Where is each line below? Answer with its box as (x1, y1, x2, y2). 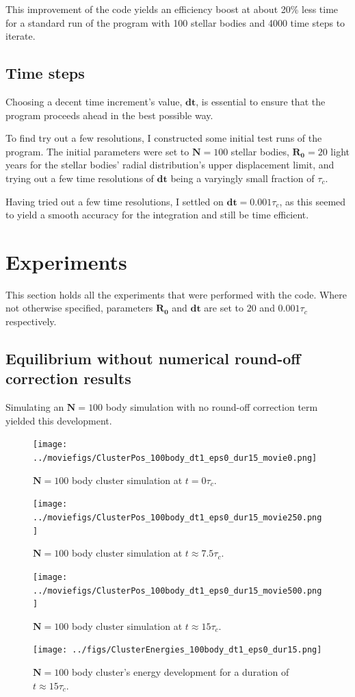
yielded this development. (5, 413, 112, 427)
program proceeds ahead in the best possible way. (5, 107, 213, 122)
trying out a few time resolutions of (5, 170, 154, 185)
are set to (204, 301, 244, 315)
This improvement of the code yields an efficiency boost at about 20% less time (5, 2, 339, 16)
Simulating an (5, 400, 64, 414)
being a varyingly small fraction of (170, 170, 315, 185)
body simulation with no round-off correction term (105, 400, 318, 414)
